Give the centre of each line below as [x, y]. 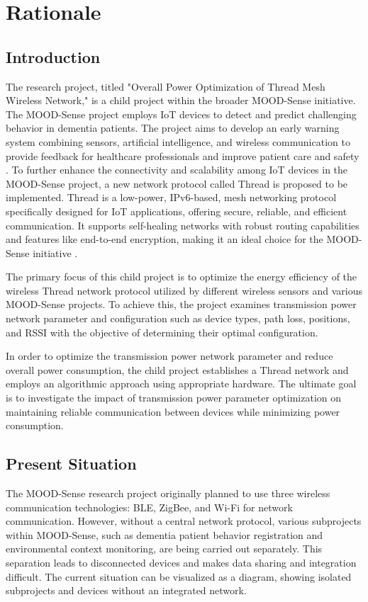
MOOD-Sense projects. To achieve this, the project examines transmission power [181, 304]
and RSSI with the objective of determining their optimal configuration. [162, 332]
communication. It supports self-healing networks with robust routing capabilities [183, 225]
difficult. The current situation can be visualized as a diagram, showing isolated [179, 576]
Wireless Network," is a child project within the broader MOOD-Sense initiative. [181, 100]
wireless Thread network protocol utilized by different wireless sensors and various [184, 290]
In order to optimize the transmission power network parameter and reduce [169, 356]
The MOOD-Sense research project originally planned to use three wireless [168, 493]
